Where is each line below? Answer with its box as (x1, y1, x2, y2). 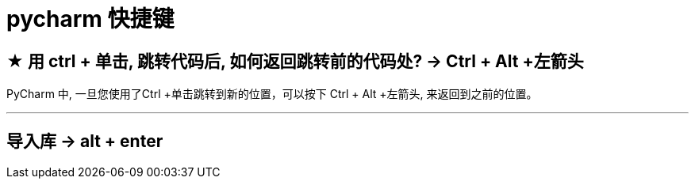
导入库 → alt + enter (6, 130, 163, 151)
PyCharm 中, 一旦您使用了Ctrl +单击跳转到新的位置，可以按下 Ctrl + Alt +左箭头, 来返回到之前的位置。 (6, 87, 538, 101)
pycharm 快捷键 (6, 6, 175, 32)
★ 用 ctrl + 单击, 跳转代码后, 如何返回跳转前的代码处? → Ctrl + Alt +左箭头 (6, 51, 584, 71)
